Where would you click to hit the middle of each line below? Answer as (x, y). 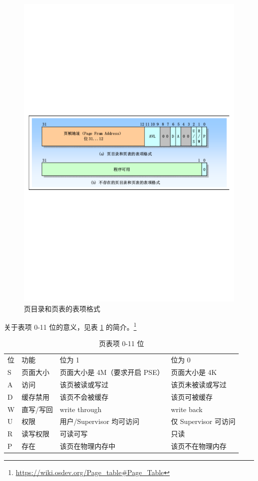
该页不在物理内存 (199, 446)
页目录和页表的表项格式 (62, 308)
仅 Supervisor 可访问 (203, 421)
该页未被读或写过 (199, 384)
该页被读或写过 (84, 384)
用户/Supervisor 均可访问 (99, 421)
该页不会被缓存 (84, 396)
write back (187, 409)
